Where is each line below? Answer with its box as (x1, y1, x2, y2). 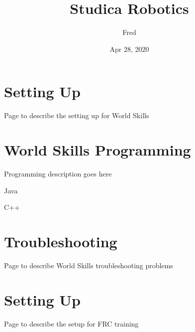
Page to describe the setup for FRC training (4, 318, 139, 329)
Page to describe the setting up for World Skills (4, 110, 149, 121)
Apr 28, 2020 (109, 43, 149, 54)
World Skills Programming (4, 140, 191, 160)
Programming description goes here (4, 168, 112, 178)
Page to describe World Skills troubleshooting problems (4, 260, 173, 270)
